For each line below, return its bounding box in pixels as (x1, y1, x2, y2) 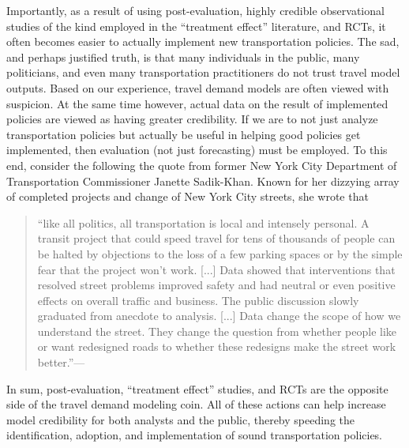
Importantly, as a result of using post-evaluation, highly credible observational (6, 2, 385, 18)
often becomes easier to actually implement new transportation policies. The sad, (6, 33, 400, 50)
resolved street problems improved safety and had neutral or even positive (37, 277, 396, 293)
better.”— (37, 354, 85, 371)
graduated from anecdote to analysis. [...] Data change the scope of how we (37, 307, 401, 324)
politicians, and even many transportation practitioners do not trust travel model (6, 64, 400, 81)
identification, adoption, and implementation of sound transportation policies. (6, 427, 383, 443)
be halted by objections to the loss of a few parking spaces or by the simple (37, 245, 403, 262)
